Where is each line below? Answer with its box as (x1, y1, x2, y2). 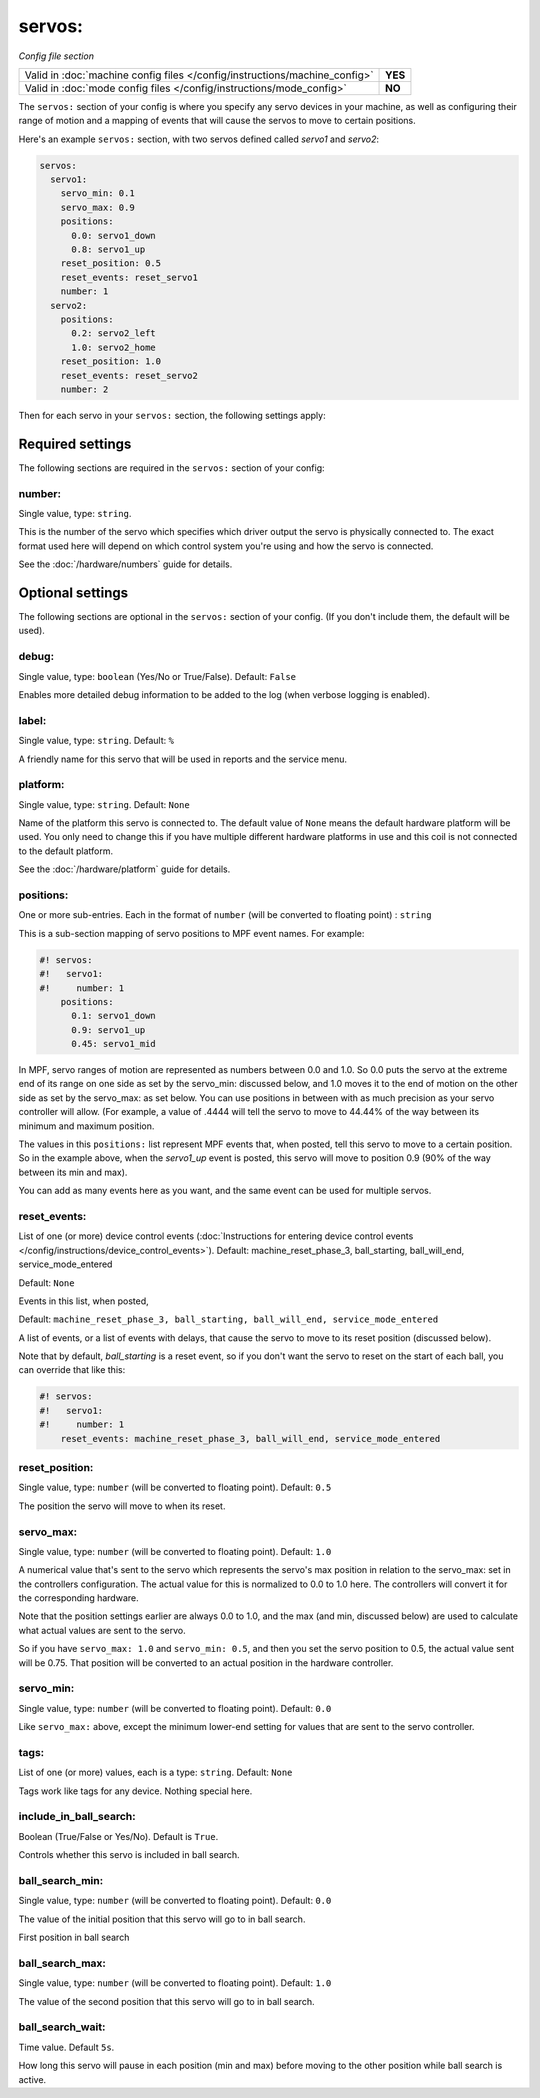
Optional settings (18, 584, 129, 601)
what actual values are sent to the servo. (18, 1624, 186, 1636)
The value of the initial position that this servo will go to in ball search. (18, 1913, 306, 1925)
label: (18, 713, 47, 727)
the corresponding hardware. (18, 1592, 139, 1604)
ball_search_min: (18, 1873, 104, 1887)
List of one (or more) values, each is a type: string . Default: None (18, 1766, 293, 1779)
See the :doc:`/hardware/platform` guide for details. (18, 863, 231, 875)
